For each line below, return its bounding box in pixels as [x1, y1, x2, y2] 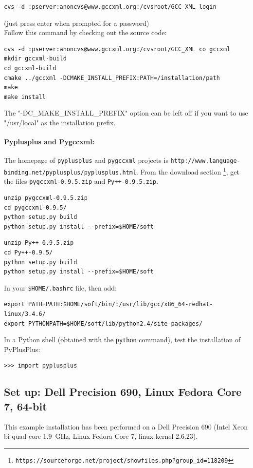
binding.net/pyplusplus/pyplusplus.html [4, 169, 137, 176]
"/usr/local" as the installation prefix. [4, 117, 116, 127]
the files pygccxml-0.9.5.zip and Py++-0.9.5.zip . [4, 176, 159, 186]
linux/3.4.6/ [4, 310, 46, 317]
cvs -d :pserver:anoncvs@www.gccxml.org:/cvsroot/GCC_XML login [4, 3, 217, 10]
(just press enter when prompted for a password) [4, 18, 149, 28]
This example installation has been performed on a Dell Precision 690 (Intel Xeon [4, 421, 248, 431]
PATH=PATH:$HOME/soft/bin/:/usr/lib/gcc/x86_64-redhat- [28, 301, 213, 308]
